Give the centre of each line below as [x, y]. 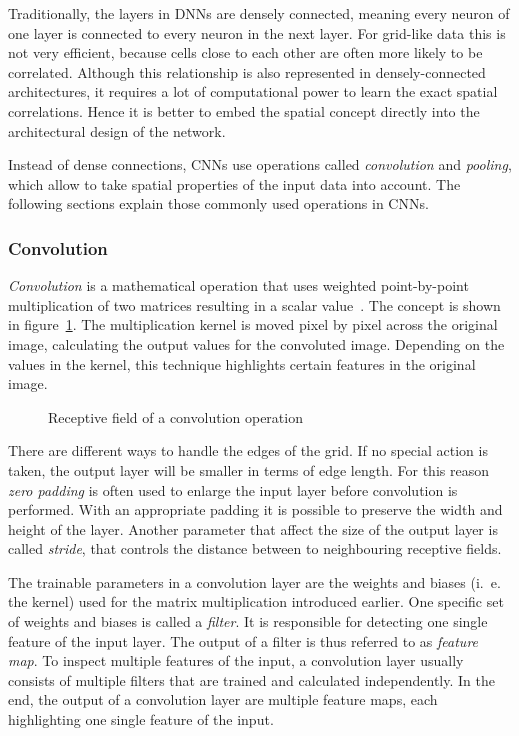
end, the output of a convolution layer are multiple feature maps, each [223, 699]
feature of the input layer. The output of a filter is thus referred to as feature [243, 640]
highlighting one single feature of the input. [141, 719]
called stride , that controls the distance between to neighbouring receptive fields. [255, 548]
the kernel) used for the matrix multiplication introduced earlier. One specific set [256, 601]
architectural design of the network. [117, 130]
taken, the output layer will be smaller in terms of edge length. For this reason [248, 469]
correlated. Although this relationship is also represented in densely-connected [247, 71]
